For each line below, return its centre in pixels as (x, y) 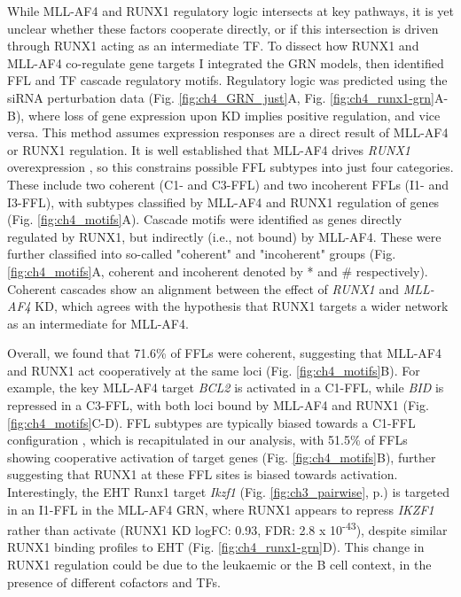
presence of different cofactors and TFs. (114, 581)
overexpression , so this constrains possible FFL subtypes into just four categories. (230, 167)
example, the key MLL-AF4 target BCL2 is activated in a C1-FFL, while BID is (226, 388)
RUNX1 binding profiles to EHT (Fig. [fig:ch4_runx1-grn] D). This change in (216, 547)
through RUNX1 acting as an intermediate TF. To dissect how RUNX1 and (213, 46)
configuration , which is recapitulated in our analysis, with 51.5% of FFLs (207, 440)
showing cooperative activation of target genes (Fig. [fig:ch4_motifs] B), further (222, 457)
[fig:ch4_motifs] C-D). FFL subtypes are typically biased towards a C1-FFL (211, 422)
